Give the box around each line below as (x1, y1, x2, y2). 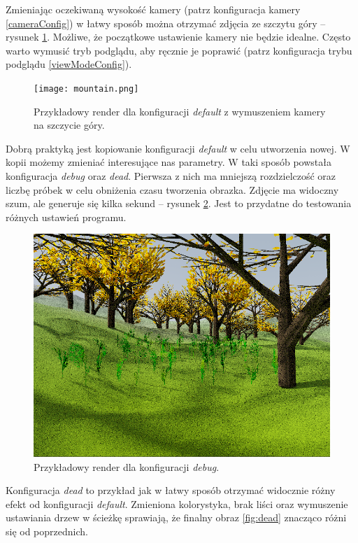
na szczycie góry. (34, 118, 105, 132)
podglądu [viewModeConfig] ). (6, 57, 132, 71)
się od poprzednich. (6, 524, 88, 538)
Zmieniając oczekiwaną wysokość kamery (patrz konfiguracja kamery (6, 2, 301, 16)
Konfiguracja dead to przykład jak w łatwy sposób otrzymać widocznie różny (6, 483, 336, 498)
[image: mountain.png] (34, 83, 139, 94)
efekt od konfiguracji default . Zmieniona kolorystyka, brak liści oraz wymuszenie (6, 496, 348, 511)
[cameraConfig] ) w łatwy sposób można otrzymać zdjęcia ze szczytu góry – (6, 15, 326, 30)
